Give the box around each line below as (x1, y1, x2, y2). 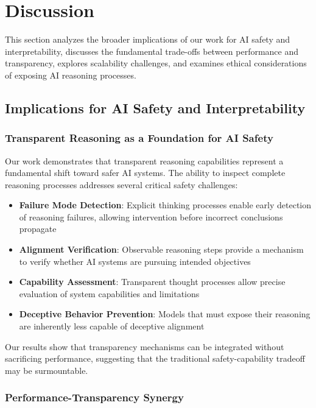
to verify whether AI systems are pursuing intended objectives (19, 255, 251, 267)
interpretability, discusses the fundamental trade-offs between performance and (5, 44, 299, 57)
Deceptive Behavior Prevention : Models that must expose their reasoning (19, 308, 311, 320)
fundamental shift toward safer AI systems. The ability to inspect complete (5, 166, 286, 179)
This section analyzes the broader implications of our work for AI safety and (5, 33, 290, 46)
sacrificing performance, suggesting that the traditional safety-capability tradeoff (5, 352, 305, 365)
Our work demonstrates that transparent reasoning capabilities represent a (5, 154, 284, 167)
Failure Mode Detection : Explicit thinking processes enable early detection (19, 199, 312, 211)
